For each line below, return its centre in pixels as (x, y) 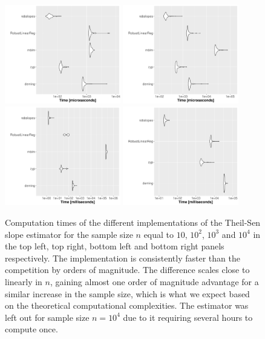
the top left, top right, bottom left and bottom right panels (115, 246)
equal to (159, 234)
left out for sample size (47, 317)
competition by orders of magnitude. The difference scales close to (127, 270)
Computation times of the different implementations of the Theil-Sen (133, 222)
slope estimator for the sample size (69, 234)
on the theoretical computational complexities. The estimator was (127, 305)
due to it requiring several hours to (188, 317)
